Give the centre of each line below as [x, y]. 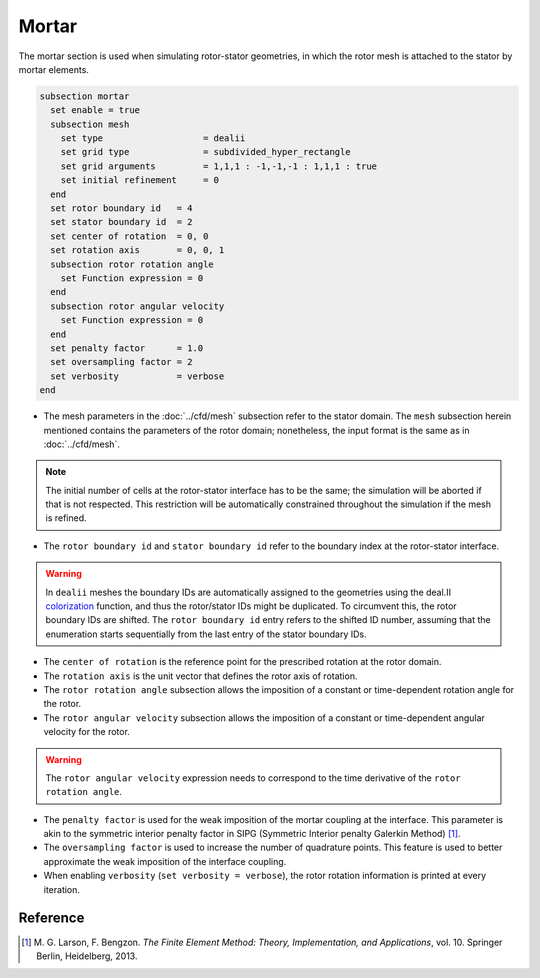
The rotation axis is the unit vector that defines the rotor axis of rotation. [200, 676]
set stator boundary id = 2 [122, 222]
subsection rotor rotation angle [132, 264]
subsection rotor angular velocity [137, 306]
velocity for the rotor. [86, 732]
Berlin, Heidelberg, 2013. [87, 956]
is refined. [66, 518]
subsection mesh [90, 124]
